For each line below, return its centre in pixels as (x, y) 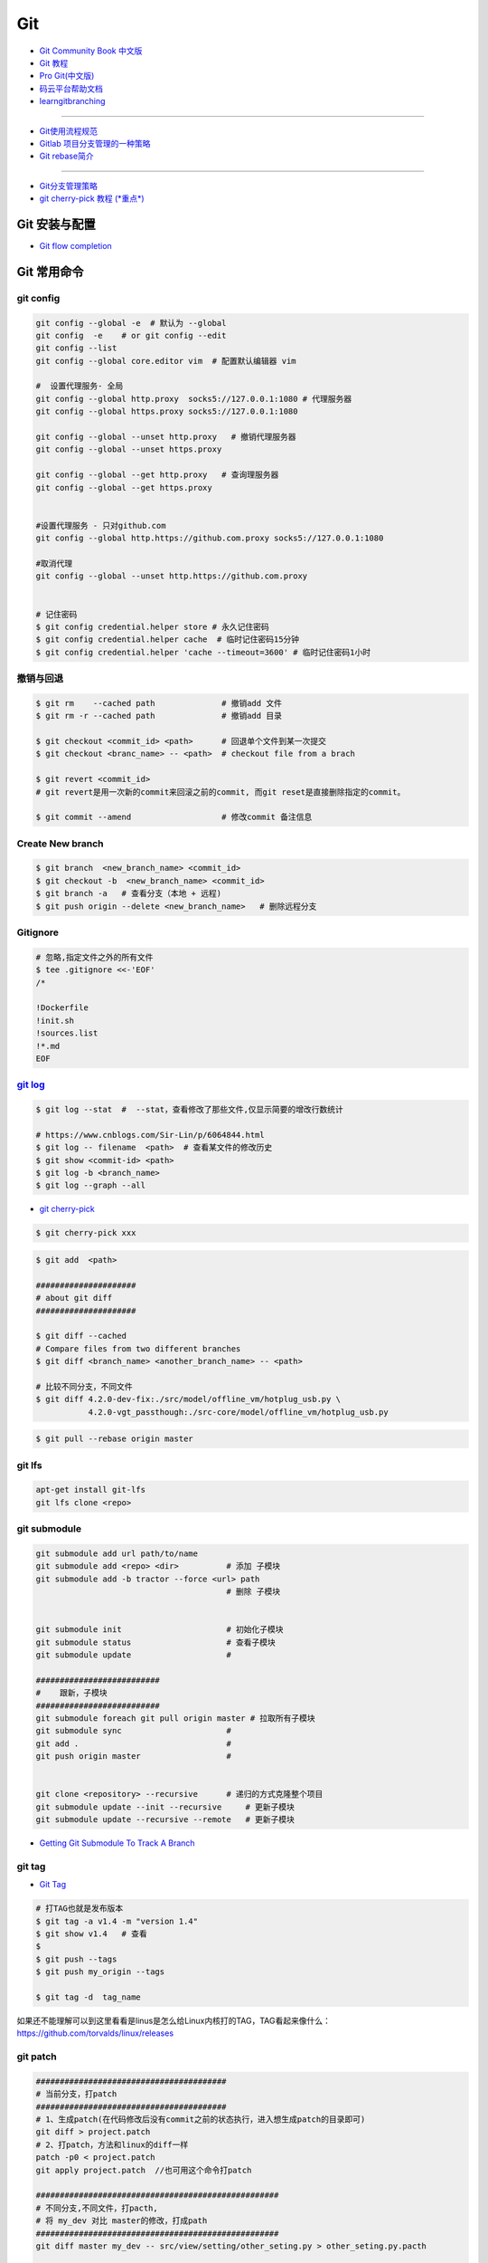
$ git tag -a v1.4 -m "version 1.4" (117, 1921)
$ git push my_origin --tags (100, 1972)
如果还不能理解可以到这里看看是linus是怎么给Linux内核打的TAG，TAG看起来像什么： (174, 2020)
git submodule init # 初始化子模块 (160, 1630)
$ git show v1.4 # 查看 (92, 1934)
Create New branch (60, 844)
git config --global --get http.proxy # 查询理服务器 (157, 475)
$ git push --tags (76, 1959)
